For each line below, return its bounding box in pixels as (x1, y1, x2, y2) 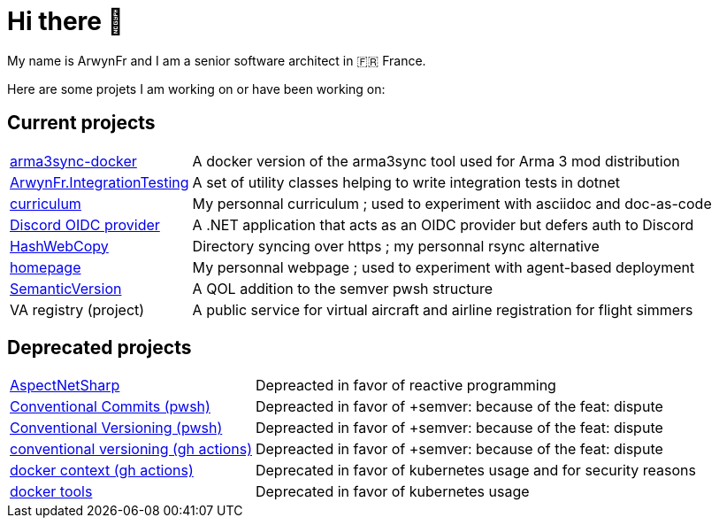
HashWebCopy (10, 236, 109, 255)
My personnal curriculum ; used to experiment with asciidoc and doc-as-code (192, 194, 712, 212)
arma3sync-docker (10, 151, 137, 170)
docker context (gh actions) (10, 461, 194, 480)
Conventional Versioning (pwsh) (10, 419, 223, 437)
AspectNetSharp (10, 376, 120, 395)
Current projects (7, 112, 156, 135)
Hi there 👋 (7, 6, 124, 36)
